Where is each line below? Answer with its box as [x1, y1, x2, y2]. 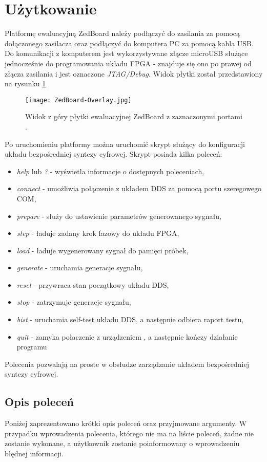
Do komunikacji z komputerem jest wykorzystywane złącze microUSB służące [5, 48, 248, 59]
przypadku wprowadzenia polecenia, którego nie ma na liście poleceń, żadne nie [5, 428, 254, 438]
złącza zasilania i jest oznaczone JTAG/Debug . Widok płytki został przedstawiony [5, 68, 263, 79]
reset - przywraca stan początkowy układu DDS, [16, 279, 169, 290]
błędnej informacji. [5, 448, 64, 459]
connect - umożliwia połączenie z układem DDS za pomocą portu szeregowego [16, 183, 262, 194]
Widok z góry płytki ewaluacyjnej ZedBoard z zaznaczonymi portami [25, 111, 242, 122]
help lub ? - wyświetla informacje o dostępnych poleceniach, [16, 165, 204, 176]
